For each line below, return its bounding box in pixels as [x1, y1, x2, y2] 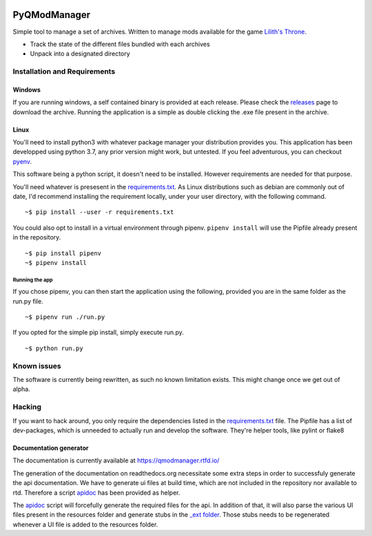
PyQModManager [12, 9, 91, 21]
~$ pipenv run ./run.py [25, 313, 105, 321]
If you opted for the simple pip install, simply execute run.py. [12, 328, 184, 336]
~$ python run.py [25, 344, 83, 352]
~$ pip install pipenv [25, 249, 102, 257]
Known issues [12, 361, 61, 371]
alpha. [12, 385, 30, 394]
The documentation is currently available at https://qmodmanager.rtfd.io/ [12, 456, 220, 464]
